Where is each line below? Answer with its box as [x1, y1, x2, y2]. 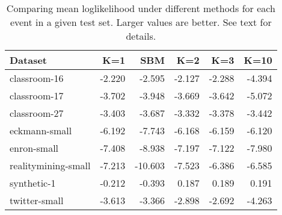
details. [126, 29, 156, 43]
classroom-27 [10, 106, 64, 120]
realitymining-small [10, 158, 91, 172]
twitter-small [10, 193, 64, 207]
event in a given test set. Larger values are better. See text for [10, 15, 272, 29]
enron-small [10, 141, 59, 155]
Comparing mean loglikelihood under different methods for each [6, 1, 275, 15]
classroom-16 [10, 71, 64, 85]
